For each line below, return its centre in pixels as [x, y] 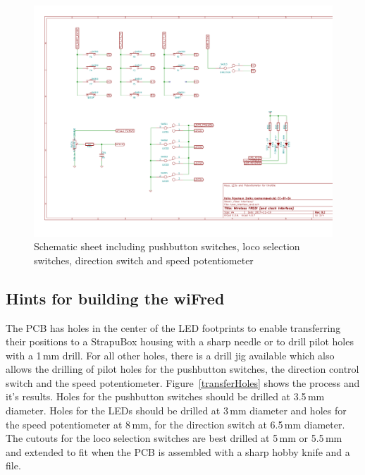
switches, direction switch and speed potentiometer [144, 260]
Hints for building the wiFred [115, 298]
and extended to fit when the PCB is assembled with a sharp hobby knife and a [178, 451]
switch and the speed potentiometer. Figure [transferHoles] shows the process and [183, 382]
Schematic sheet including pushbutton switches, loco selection [167, 246]
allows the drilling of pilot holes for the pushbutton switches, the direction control [182, 369]
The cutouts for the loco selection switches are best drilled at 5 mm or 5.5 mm [174, 438]
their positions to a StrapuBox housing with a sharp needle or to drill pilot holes [180, 341]
